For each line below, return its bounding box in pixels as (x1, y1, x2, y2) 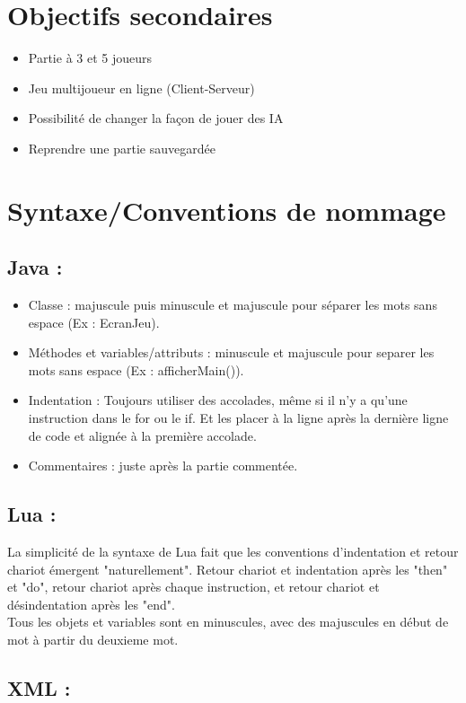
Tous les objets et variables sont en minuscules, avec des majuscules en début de (7, 612, 449, 631)
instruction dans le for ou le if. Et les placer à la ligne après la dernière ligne (28, 409, 449, 427)
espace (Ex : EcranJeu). (28, 312, 160, 331)
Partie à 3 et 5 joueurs (28, 48, 153, 67)
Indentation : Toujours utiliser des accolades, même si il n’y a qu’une (28, 391, 408, 409)
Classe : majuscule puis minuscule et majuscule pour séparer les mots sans (28, 295, 437, 314)
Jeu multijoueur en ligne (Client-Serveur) (28, 78, 255, 97)
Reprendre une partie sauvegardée (28, 138, 215, 157)
